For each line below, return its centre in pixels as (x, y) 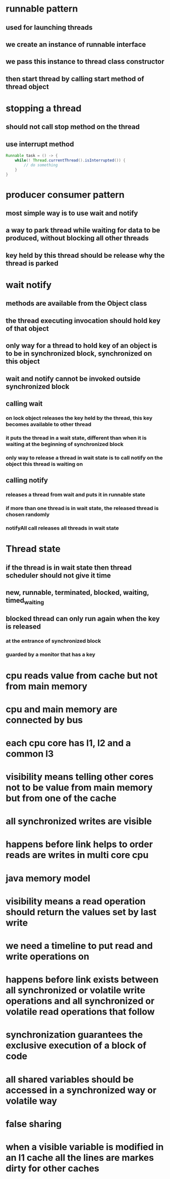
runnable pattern (42, 9)
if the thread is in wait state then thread (69, 567)
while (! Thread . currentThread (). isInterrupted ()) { (70, 160)
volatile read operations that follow (80, 1012)
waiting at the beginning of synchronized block (65, 444)
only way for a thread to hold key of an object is (82, 346)
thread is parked (32, 263)
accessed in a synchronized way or (81, 1090)
